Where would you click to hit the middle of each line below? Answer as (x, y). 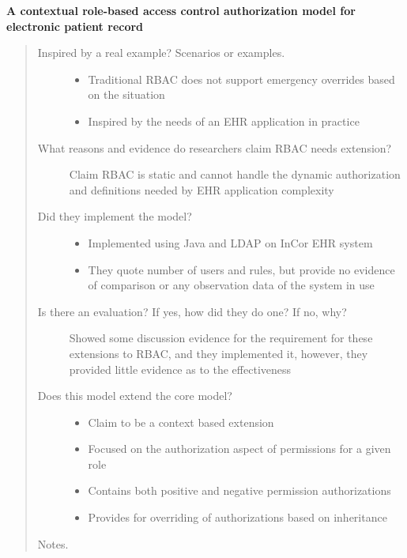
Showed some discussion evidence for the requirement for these (221, 338)
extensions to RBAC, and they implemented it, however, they (219, 353)
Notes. (53, 543)
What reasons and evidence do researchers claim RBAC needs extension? (215, 147)
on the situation (126, 94)
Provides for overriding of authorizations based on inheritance (237, 517)
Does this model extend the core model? (135, 396)
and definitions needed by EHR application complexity (202, 189)
